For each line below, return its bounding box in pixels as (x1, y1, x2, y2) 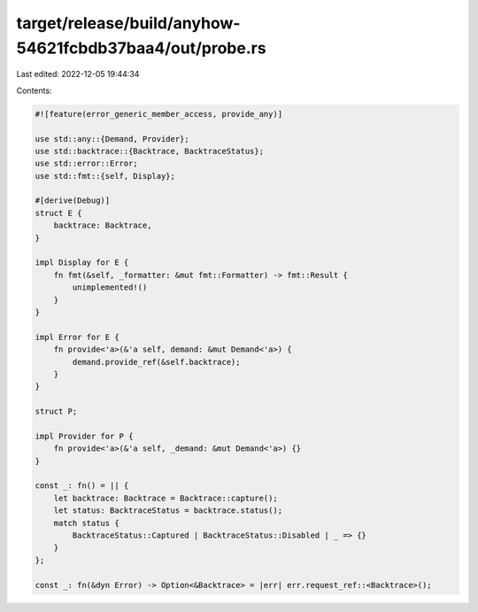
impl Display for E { (35, 258, 129, 267)
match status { (53, 518, 119, 528)
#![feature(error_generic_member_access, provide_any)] (35, 109, 283, 119)
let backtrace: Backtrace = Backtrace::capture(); (53, 492, 278, 503)
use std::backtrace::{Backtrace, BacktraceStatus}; (35, 146, 265, 156)
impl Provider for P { (35, 430, 134, 441)
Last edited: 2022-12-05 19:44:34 (16, 69, 140, 80)
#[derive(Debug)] (35, 196, 111, 205)
